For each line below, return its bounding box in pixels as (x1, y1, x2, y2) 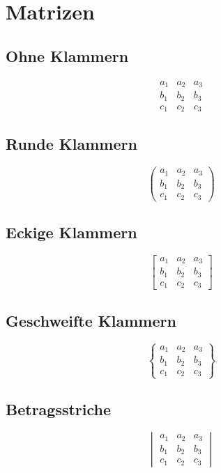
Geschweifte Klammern (6, 309, 176, 331)
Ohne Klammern (6, 45, 129, 66)
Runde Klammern (6, 133, 137, 155)
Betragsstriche (6, 398, 112, 419)
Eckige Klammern (6, 222, 137, 243)
